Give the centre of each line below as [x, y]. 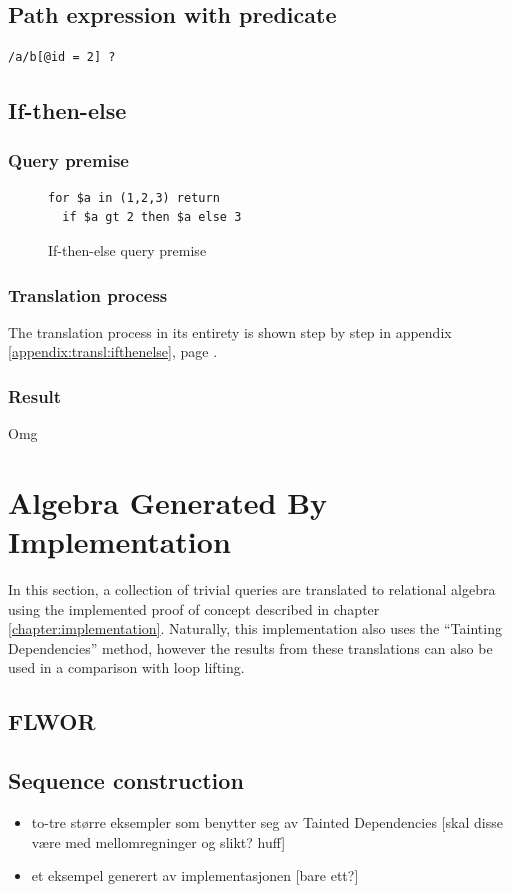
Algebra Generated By [168, 501]
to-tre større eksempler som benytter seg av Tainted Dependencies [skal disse [267, 822]
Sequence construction [126, 780]
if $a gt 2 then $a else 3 [152, 217]
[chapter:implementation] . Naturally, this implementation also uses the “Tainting [255, 628]
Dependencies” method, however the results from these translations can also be [250, 647]
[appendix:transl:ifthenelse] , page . [113, 351]
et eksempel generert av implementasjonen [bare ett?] [195, 875]
